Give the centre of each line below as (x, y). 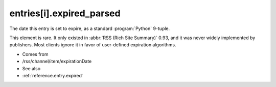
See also (31, 68)
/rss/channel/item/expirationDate (57, 62)
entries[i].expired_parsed (65, 13)
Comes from (35, 54)
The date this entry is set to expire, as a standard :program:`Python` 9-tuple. (90, 28)
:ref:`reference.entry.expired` (53, 75)
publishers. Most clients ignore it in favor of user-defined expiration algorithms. (93, 45)
